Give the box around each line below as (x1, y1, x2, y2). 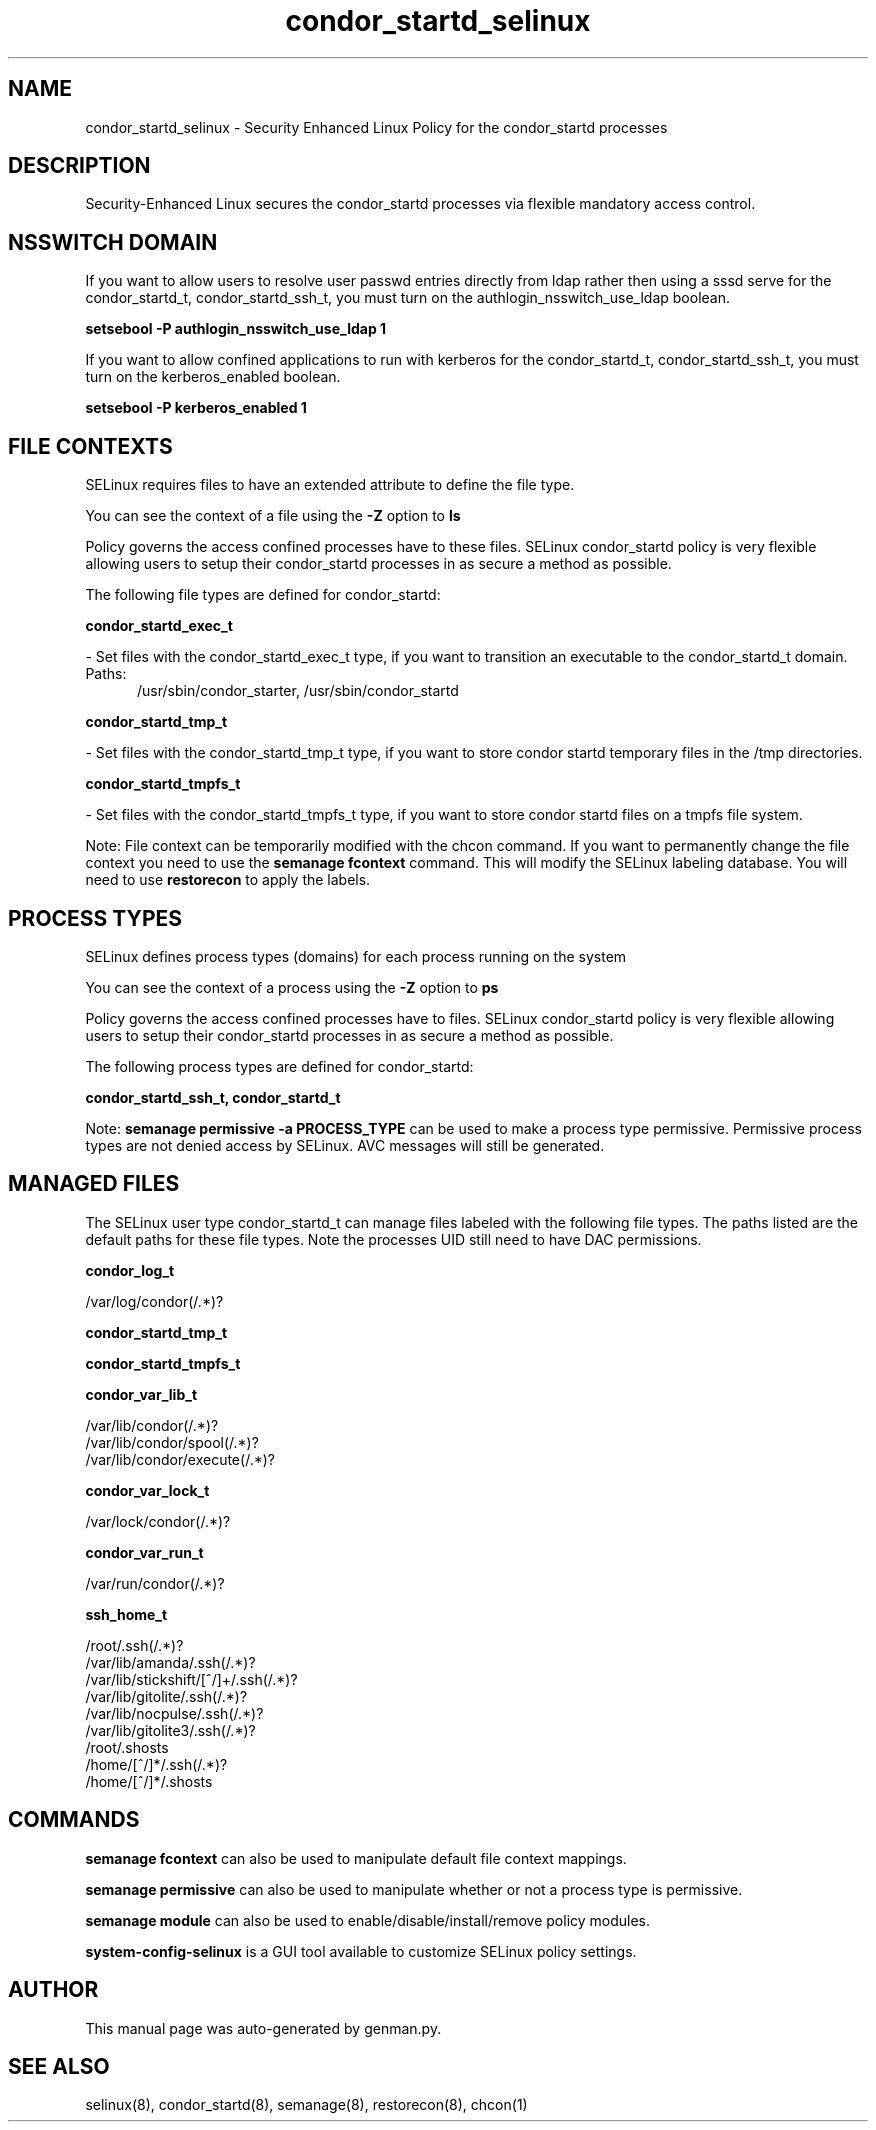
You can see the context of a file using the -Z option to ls (85, 507, 461, 525)
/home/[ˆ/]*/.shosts (85, 1772, 213, 1790)
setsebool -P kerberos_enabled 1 (85, 399, 307, 417)
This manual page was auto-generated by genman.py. (85, 2019, 442, 2037)
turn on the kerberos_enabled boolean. (85, 368, 341, 386)
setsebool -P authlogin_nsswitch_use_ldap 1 (85, 320, 387, 338)
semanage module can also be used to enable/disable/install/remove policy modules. (85, 1911, 651, 1929)
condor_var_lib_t (85, 1385, 198, 1403)
